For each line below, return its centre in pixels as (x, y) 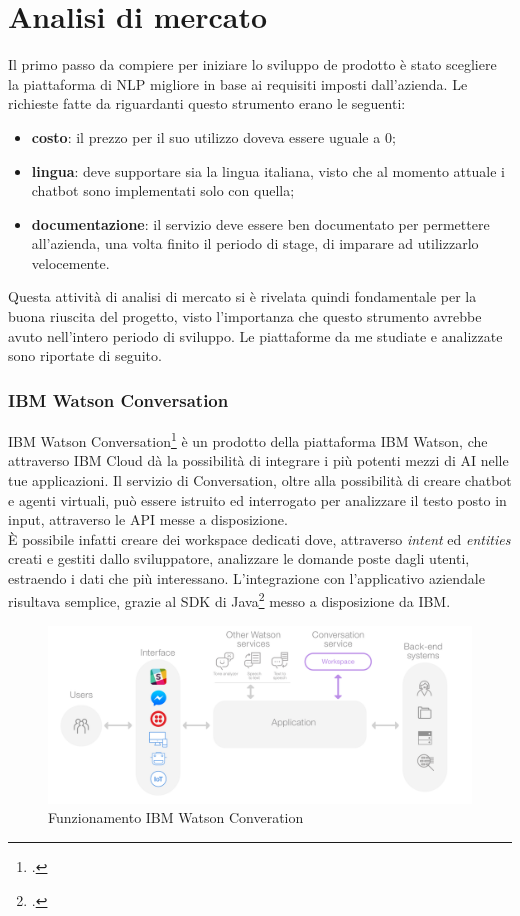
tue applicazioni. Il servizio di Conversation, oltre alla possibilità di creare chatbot (260, 479)
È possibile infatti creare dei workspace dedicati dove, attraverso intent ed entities (259, 538)
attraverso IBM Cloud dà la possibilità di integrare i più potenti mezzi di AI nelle (258, 460)
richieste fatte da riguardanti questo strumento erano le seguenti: (207, 103)
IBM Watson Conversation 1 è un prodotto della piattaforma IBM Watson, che (248, 439)
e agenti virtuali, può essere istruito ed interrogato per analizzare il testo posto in (257, 499)
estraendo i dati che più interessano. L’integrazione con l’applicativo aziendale (246, 577)
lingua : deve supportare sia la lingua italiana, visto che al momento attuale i (268, 170)
